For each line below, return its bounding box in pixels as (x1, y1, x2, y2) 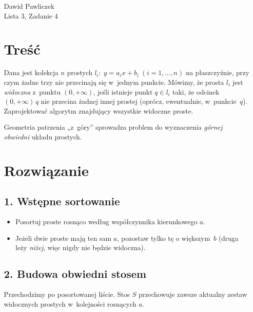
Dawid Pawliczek (4, 1, 55, 11)
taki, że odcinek (172, 86, 219, 97)
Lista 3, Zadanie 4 (4, 10, 58, 20)
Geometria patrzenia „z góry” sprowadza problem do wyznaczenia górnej (4, 122, 223, 132)
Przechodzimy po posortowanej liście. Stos (4, 289, 130, 299)
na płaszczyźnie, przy (186, 67, 250, 78)
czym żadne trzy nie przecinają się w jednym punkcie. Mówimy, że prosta (4, 77, 224, 87)
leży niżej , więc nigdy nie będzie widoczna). (15, 242, 146, 253)
